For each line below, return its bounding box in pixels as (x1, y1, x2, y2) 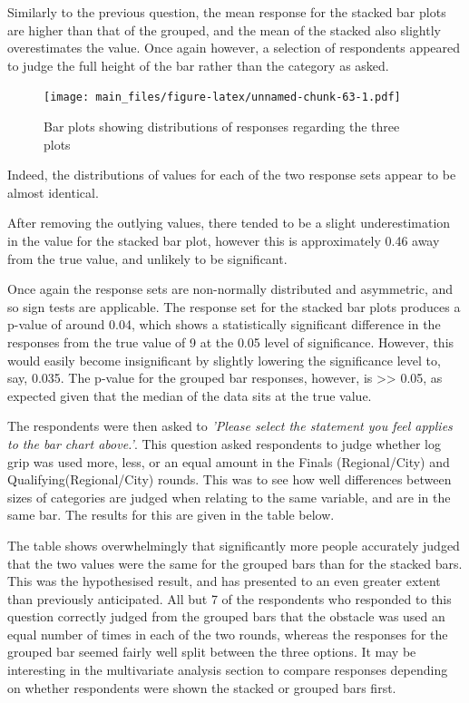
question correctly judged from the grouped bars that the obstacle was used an (7, 607, 445, 626)
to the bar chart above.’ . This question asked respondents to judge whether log (7, 434, 441, 453)
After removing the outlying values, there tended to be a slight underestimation (7, 213, 451, 232)
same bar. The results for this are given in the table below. (7, 505, 335, 524)
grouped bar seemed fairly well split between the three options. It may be (7, 642, 416, 661)
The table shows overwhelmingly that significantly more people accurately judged (7, 535, 460, 554)
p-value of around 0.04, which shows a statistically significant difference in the (7, 315, 441, 334)
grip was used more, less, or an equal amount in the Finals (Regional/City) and (7, 452, 450, 471)
